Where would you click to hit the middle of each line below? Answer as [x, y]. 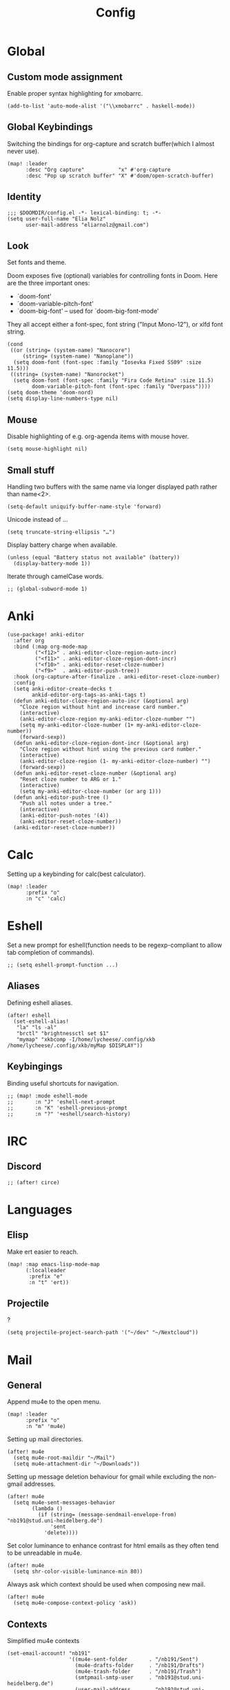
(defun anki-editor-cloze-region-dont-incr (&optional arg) [101, 743]
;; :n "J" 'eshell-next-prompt [61, 1102]
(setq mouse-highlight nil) [48, 449]
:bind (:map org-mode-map [51, 647]
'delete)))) [61, 1533]
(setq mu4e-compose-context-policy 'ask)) [75, 1603]
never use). [23, 151]
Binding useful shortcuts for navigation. [63, 1083]
